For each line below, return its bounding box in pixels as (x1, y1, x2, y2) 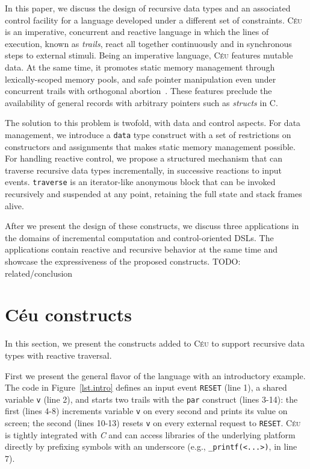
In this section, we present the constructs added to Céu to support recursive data (5, 337, 305, 350)
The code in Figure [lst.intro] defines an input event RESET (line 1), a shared (5, 381, 287, 394)
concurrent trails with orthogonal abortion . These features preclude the (5, 84, 272, 97)
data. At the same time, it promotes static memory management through (5, 60, 275, 73)
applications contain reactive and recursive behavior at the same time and (5, 243, 278, 256)
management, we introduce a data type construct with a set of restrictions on (5, 128, 291, 140)
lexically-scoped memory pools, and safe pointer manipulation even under (5, 72, 276, 85)
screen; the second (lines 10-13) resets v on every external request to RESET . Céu (5, 417, 301, 429)
